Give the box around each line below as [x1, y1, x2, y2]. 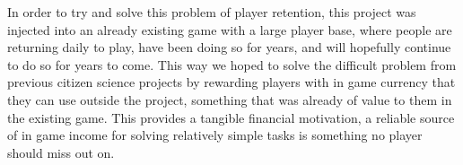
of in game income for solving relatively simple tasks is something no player [7, 126, 423, 144]
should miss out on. [7, 143, 115, 161]
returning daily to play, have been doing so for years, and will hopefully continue [7, 38, 451, 56]
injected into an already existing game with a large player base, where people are [7, 20, 452, 39]
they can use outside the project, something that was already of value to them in [7, 90, 452, 109]
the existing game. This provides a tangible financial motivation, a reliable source [7, 108, 455, 126]
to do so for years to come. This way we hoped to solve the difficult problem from [7, 55, 457, 74]
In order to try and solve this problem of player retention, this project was [7, 3, 416, 21]
